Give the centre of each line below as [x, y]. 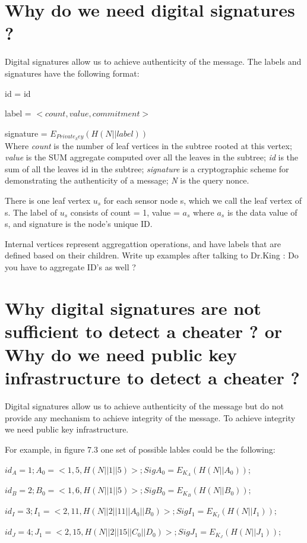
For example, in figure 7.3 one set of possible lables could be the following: [140, 449]
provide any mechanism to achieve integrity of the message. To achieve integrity [150, 417]
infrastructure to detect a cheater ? [152, 378]
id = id [18, 93]
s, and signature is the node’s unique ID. [79, 224]
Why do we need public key [121, 354]
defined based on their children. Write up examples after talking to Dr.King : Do [152, 255]
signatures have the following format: [72, 73]
